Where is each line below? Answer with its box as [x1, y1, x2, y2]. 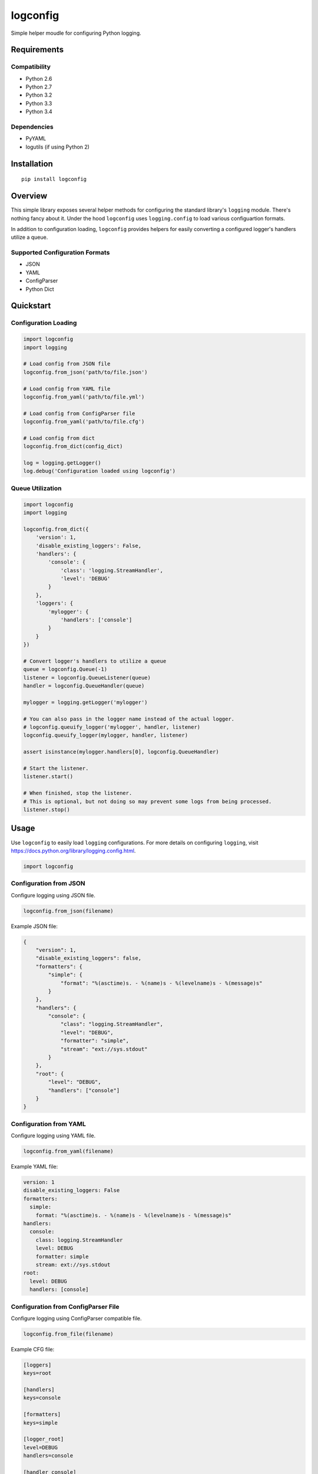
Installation [11, 159, 53, 169]
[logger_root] [23, 1436, 64, 1443]
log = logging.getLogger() [23, 460, 101, 466]
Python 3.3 [25, 100, 52, 107]
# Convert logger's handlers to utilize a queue [23, 657, 167, 664]
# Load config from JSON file [23, 360, 111, 367]
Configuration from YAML [11, 1120, 87, 1128]
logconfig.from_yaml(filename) [23, 1148, 114, 1155]
